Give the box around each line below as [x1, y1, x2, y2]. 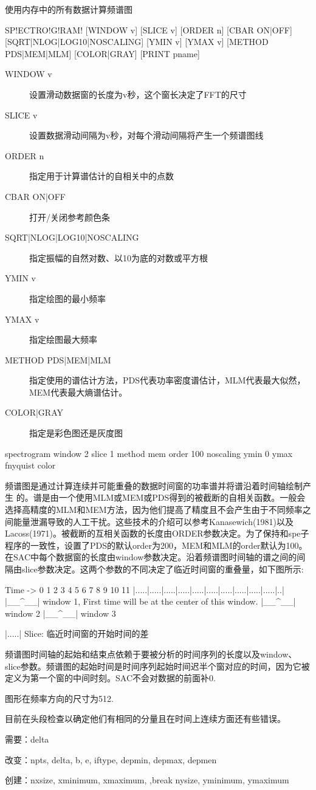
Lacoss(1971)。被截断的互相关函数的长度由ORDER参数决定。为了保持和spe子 [5, 527, 309, 540]
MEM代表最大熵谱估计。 [29, 385, 128, 398]
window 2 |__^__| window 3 [5, 606, 116, 619]
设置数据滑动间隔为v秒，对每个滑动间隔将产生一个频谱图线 [29, 129, 264, 142]
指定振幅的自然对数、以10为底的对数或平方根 [29, 251, 208, 264]
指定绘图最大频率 [29, 333, 97, 346]
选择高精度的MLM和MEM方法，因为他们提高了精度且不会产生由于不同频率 [5, 503, 303, 516]
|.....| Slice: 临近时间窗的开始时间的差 [5, 627, 149, 640]
